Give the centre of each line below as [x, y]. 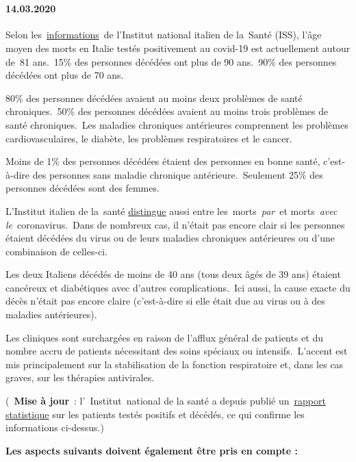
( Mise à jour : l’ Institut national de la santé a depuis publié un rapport [166, 401]
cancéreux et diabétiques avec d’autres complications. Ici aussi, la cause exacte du [178, 287]
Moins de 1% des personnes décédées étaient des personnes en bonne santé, [163, 161]
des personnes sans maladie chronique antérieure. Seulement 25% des [178, 174]
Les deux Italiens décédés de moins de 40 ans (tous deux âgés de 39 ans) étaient [173, 274]
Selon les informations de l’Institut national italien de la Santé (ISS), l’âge [164, 35]
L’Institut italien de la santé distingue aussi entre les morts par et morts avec [171, 210]
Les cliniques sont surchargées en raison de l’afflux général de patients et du [165, 337]
